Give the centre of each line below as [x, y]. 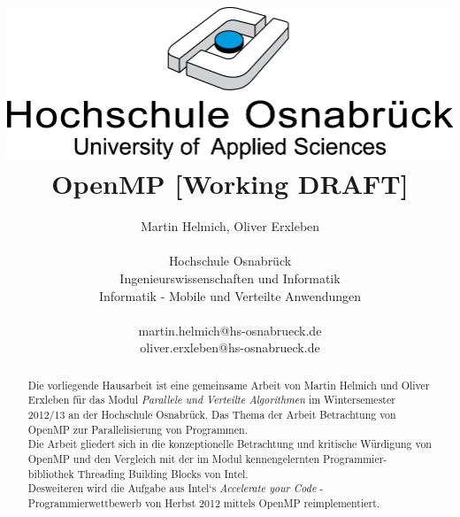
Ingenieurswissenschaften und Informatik [230, 278]
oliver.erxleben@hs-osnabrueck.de [230, 347]
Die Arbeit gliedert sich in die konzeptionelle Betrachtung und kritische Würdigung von [230, 444]
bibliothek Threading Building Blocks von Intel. [138, 473]
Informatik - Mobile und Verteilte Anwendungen [230, 295]
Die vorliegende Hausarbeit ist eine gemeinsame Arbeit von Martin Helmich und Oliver [229, 385]
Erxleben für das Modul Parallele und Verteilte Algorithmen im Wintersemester [211, 400]
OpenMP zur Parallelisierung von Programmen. [138, 429]
